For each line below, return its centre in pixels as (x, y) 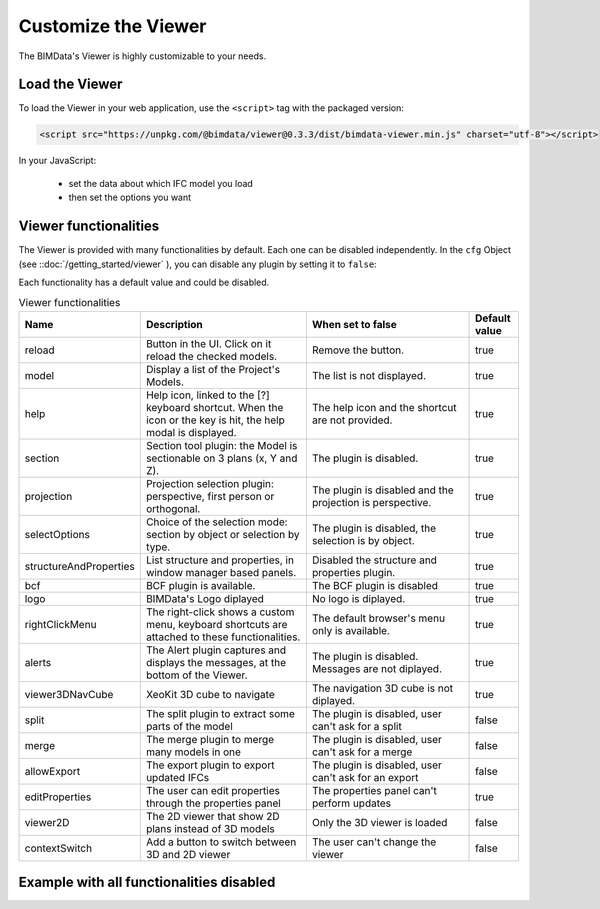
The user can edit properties (212, 790)
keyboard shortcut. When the (214, 407)
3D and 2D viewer (188, 854)
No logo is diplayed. (358, 598)
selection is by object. (363, 540)
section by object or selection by (222, 534)
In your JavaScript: (57, 161)
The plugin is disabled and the (382, 490)
